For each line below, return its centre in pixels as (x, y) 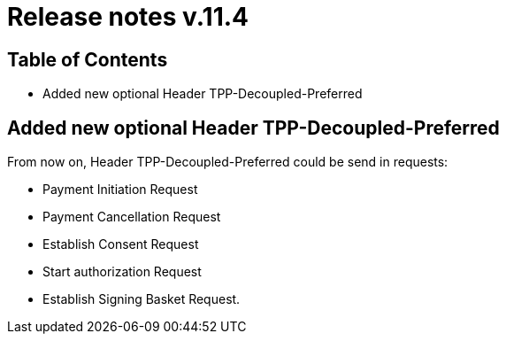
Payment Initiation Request (120, 190)
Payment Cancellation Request (132, 217)
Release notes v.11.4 (128, 17)
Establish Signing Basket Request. (142, 299)
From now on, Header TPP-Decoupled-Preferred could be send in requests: (228, 162)
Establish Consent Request (121, 244)
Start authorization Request (122, 272)
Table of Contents (88, 59)
